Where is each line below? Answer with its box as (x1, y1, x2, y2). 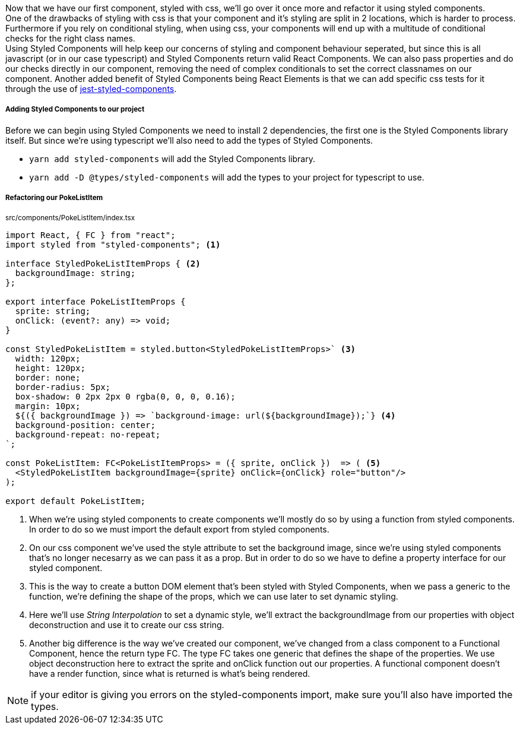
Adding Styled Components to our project (5, 105, 145, 114)
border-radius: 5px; (15, 382, 111, 392)
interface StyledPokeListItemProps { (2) (5, 258, 201, 268)
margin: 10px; (15, 401, 81, 411)
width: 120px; (15, 353, 81, 363)
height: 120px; (15, 363, 85, 373)
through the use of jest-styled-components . (5, 84, 177, 94)
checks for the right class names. (5, 33, 135, 43)
